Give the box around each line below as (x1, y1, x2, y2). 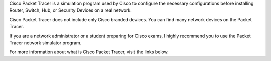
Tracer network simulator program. (9, 40, 82, 46)
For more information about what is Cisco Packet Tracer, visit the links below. (9, 49, 169, 55)
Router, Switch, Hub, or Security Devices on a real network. (9, 7, 132, 13)
